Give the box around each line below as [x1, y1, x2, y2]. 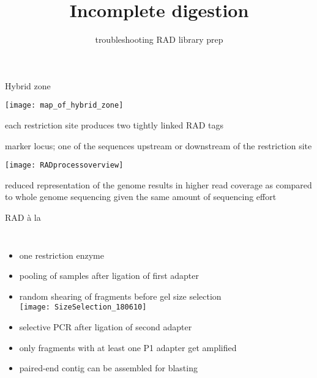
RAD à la [5, 211, 41, 223]
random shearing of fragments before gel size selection [19, 289, 222, 302]
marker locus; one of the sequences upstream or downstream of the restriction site [5, 139, 312, 152]
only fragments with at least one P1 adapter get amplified [19, 341, 237, 354]
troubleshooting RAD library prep [95, 33, 223, 46]
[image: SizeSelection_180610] [19, 303, 147, 312]
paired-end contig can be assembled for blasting [19, 361, 198, 374]
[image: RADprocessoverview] [5, 161, 124, 170]
